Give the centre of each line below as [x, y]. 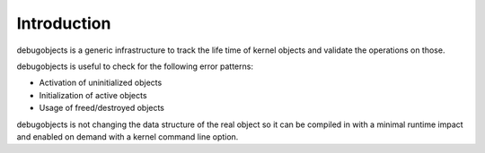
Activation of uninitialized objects [101, 83]
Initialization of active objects [93, 95]
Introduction [64, 23]
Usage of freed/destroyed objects [102, 108]
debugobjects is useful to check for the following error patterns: [135, 66]
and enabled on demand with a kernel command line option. [128, 136]
